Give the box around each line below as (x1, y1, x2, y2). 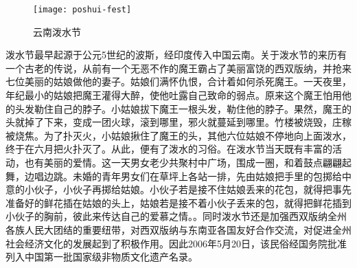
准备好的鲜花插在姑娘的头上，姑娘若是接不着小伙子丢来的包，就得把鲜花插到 (5, 195, 352, 210)
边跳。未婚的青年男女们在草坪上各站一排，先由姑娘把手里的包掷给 (43, 168, 342, 183)
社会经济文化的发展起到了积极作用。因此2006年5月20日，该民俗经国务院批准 (5, 236, 347, 250)
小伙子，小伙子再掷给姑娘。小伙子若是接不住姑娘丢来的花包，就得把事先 (24, 182, 352, 197)
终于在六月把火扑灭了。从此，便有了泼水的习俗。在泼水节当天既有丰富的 (5, 142, 332, 156)
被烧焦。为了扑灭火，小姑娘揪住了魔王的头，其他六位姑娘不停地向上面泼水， (5, 128, 352, 142)
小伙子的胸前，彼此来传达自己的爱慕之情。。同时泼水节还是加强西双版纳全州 (5, 209, 347, 223)
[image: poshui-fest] (33, 5, 132, 14)
